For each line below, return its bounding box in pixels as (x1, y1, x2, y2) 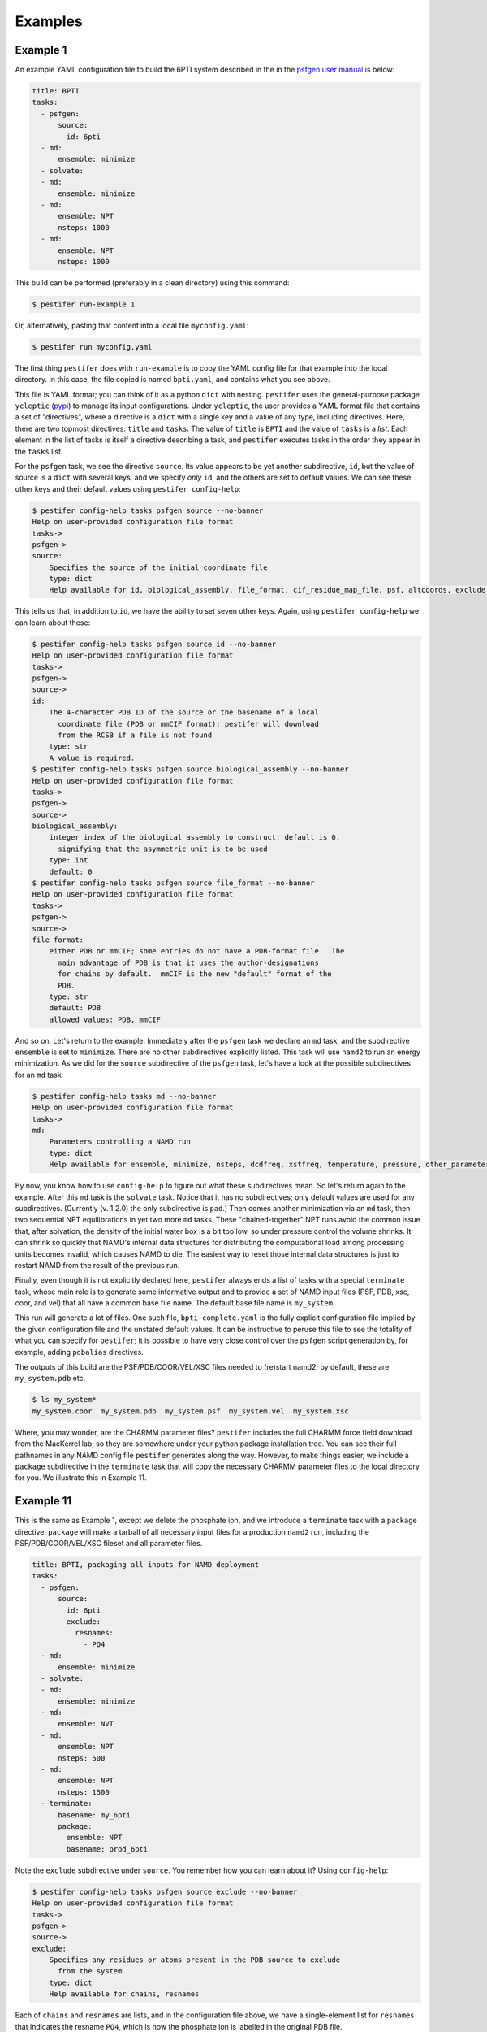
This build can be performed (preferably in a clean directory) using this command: (15, 277, 290, 288)
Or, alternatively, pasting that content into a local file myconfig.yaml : (15, 320, 249, 330)
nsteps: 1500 (58, 1787, 110, 1796)
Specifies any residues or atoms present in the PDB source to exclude (49, 1956, 341, 1965)
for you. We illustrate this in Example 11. (15, 1473, 147, 1483)
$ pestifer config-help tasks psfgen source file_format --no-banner (32, 879, 315, 888)
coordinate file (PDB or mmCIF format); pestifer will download (58, 719, 320, 728)
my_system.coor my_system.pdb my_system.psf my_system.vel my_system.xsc (32, 1406, 349, 1416)
